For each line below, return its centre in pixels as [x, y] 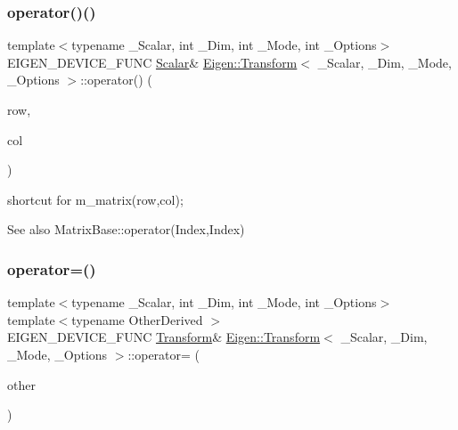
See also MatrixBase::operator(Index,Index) [126, 229]
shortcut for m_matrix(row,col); [95, 199]
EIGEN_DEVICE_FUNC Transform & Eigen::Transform [164, 337]
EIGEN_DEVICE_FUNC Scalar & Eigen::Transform [152, 62]
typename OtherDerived [137, 319]
